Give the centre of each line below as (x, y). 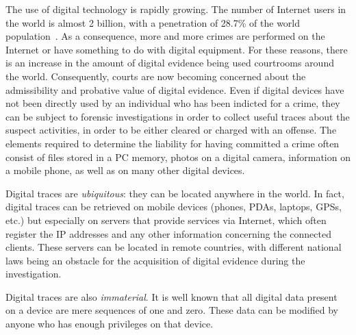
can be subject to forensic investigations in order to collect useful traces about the (178, 116)
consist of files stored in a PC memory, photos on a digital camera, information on (178, 157)
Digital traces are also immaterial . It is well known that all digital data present (171, 296)
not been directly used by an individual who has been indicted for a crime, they (173, 103)
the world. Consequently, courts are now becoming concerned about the (156, 76)
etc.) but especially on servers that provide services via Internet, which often (166, 220)
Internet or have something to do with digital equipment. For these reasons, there (177, 49)
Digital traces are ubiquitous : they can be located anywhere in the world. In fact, (175, 193)
